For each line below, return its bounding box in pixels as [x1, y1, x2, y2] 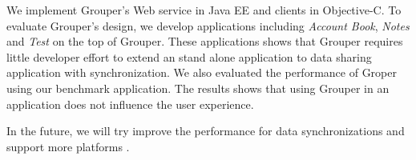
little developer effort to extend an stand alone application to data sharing [6, 48, 372, 65]
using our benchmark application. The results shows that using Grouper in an [6, 79, 390, 96]
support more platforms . [6, 138, 130, 154]
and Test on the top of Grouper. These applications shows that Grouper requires [6, 33, 403, 50]
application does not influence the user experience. [6, 95, 254, 112]
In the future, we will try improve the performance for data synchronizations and [6, 122, 405, 139]
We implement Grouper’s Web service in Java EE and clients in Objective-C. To [6, 2, 402, 18]
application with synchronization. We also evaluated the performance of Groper [6, 64, 397, 81]
